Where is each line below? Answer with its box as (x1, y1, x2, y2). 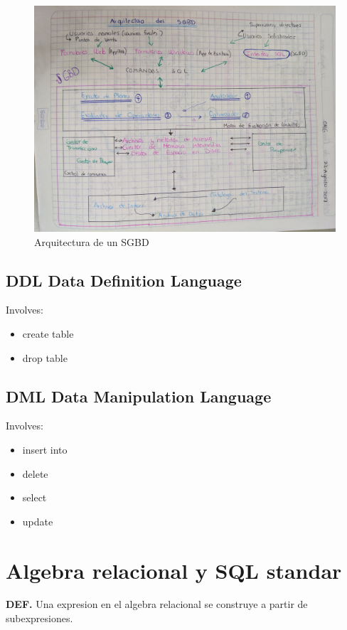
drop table (22, 350, 68, 365)
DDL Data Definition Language (6, 269, 242, 291)
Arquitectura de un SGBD (34, 234, 149, 249)
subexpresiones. (6, 611, 73, 626)
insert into (22, 442, 68, 457)
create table (22, 326, 74, 341)
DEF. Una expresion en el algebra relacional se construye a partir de (6, 597, 308, 612)
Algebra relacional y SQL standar (6, 555, 342, 584)
